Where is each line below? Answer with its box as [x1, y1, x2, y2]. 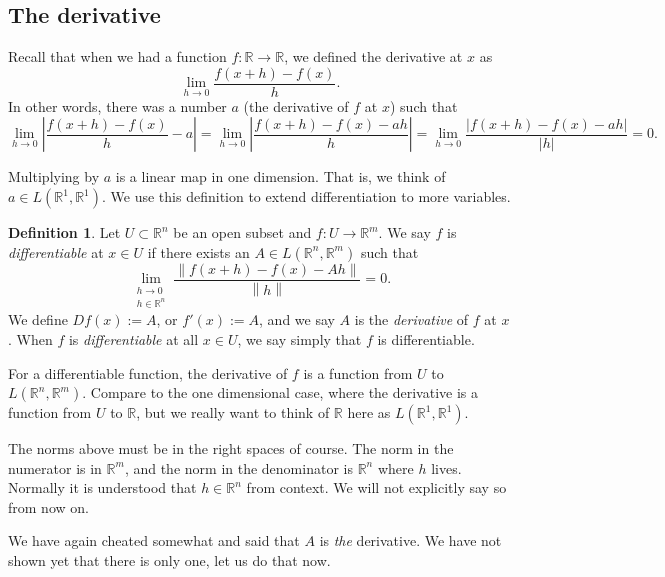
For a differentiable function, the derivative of [8, 362, 288, 383]
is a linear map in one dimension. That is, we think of [115, 166, 446, 187]
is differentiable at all [68, 328, 199, 349]
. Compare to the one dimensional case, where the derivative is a [82, 382, 479, 403]
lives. [431, 457, 462, 478]
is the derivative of [354, 309, 469, 330]
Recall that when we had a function [8, 46, 227, 67]
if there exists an [147, 241, 250, 262]
